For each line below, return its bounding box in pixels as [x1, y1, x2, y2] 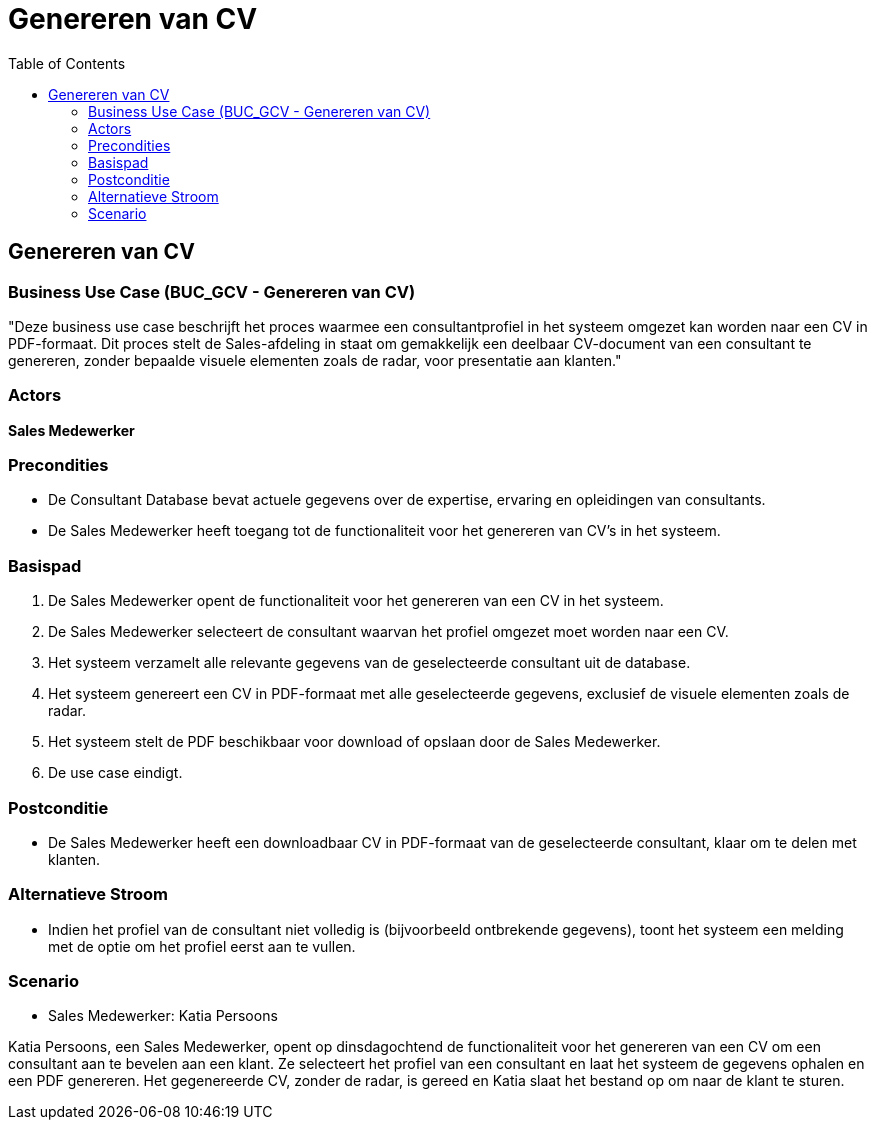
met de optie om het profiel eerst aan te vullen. [48, 937, 356, 955]
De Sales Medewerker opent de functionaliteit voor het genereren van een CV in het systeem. [48, 592, 664, 610]
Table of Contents [8, 54, 126, 72]
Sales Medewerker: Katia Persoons [48, 1007, 278, 1025]
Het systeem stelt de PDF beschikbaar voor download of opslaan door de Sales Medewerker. [48, 733, 661, 751]
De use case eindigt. [48, 764, 183, 782]
